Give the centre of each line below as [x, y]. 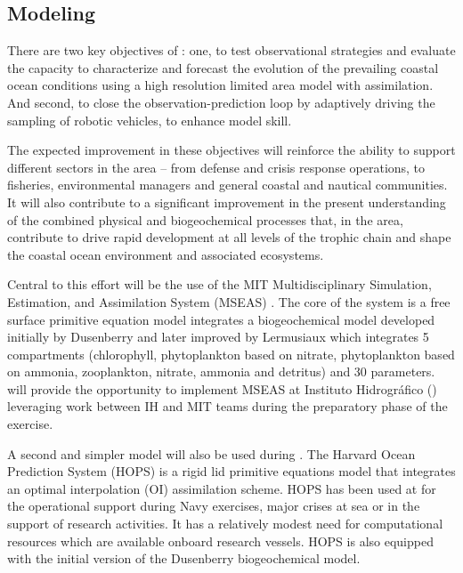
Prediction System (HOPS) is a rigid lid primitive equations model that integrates [231, 471]
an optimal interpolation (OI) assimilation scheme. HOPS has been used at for [222, 488]
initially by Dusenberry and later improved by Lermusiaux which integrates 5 [218, 337]
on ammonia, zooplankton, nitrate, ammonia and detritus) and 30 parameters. [221, 371]
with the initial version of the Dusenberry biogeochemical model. [184, 558]
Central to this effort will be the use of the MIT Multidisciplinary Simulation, [219, 284]
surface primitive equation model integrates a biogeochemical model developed [221, 319]
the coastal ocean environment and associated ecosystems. [166, 254]
